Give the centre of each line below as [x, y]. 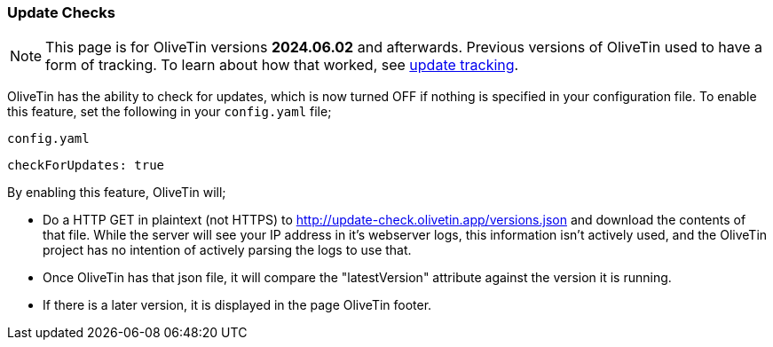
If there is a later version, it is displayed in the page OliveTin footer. [237, 305]
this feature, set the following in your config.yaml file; [170, 112]
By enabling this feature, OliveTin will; [117, 193]
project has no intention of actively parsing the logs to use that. [227, 250]
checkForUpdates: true [86, 166]
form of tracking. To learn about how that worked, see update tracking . [282, 65]
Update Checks [61, 12]
